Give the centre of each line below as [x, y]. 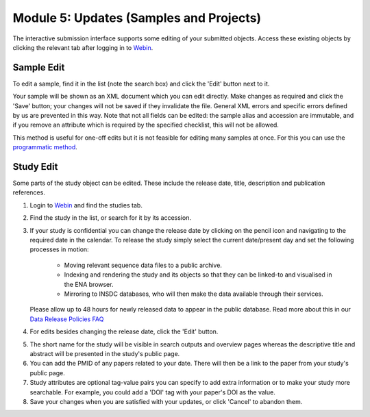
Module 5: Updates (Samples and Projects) [137, 18]
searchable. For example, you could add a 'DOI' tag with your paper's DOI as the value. [152, 392]
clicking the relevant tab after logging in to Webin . [83, 47]
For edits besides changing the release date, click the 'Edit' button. [124, 331]
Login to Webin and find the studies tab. [86, 205]
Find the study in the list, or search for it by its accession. [111, 218]
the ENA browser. [89, 284]
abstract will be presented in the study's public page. [105, 353]
